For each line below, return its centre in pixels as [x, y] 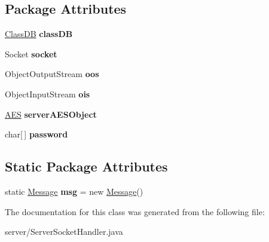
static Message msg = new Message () [74, 191]
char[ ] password [36, 134]
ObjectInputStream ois [48, 94]
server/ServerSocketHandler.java [64, 232]
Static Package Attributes [86, 166]
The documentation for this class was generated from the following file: [135, 211]
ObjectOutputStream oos [52, 74]
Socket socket [31, 53]
